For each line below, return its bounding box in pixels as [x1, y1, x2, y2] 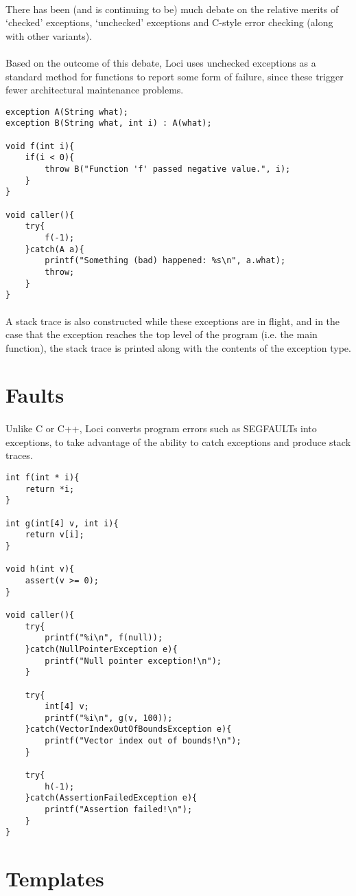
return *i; [25, 484, 75, 494]
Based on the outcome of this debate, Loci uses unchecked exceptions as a [5, 55, 316, 69]
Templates [5, 864, 104, 893]
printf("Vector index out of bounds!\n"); [45, 736, 241, 746]
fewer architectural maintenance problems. [5, 82, 184, 97]
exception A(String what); [5, 107, 128, 117]
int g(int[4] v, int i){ [5, 518, 119, 528]
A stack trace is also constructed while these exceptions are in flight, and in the [5, 313, 340, 328]
